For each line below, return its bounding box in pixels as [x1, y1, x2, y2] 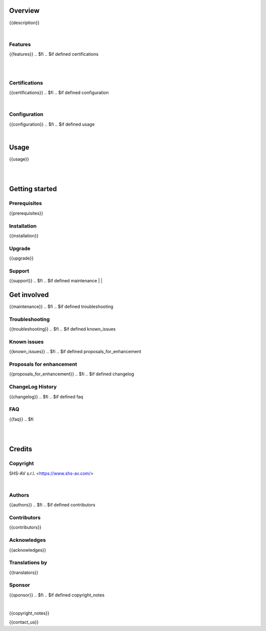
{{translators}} [9, 569, 38, 575]
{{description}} [9, 20, 39, 26]
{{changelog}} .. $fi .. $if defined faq [9, 394, 83, 399]
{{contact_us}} [9, 619, 39, 625]
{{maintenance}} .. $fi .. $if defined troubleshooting [9, 303, 113, 310]
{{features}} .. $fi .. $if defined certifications [9, 51, 99, 57]
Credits [9, 445, 33, 453]
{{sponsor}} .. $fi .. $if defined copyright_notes [9, 592, 105, 598]
